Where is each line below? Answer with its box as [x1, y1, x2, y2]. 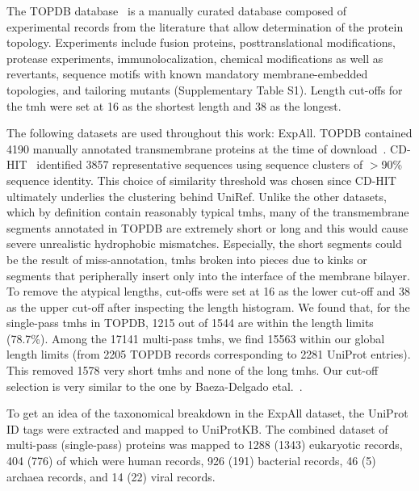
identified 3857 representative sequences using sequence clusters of [36, 156, 363, 173]
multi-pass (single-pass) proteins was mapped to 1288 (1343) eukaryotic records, [6, 436, 403, 453]
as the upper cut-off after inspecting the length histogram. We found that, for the [6, 298, 410, 315]
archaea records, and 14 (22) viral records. [6, 468, 216, 485]
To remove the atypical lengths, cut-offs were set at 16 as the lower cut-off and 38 [6, 283, 411, 300]
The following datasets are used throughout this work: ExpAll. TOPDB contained [6, 124, 413, 141]
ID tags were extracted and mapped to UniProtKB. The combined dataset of [6, 420, 388, 437]
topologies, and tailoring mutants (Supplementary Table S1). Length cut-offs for [6, 81, 403, 98]
